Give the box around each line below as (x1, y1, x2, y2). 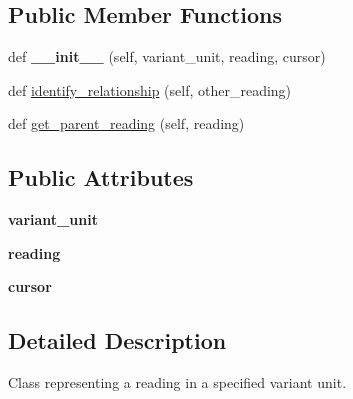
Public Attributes (8, 162, 194, 193)
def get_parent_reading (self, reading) (8, 113, 245, 134)
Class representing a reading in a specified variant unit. (8, 372, 347, 393)
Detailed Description (8, 325, 227, 356)
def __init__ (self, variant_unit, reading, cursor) (8, 46, 326, 67)
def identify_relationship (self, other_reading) (8, 79, 292, 100)
